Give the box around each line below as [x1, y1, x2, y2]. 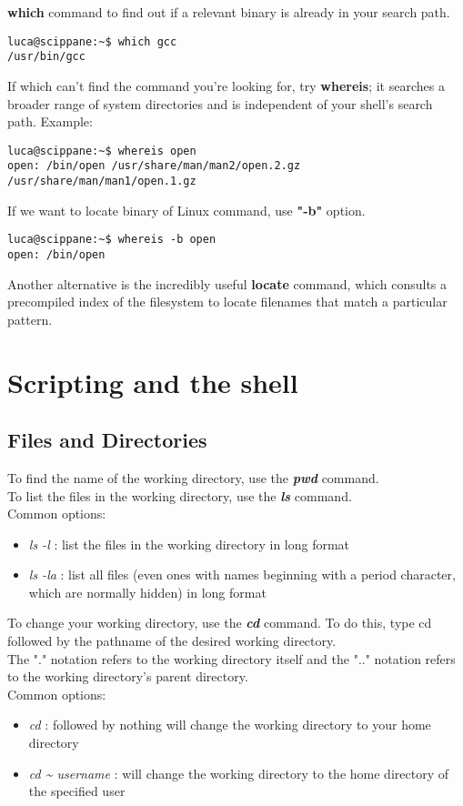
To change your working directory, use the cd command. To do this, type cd [7, 613, 432, 632]
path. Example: [7, 112, 93, 131]
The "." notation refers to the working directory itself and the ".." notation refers [7, 649, 456, 668]
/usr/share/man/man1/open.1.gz [7, 175, 196, 187]
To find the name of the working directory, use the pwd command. [7, 468, 379, 487]
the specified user [28, 781, 126, 801]
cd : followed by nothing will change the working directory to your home [28, 715, 431, 734]
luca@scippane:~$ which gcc [7, 35, 177, 48]
